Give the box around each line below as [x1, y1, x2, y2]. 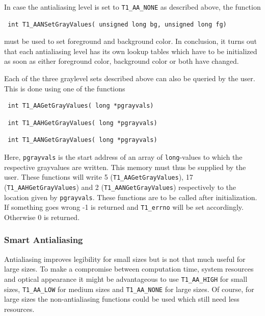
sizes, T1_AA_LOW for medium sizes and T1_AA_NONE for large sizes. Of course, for [4, 283, 254, 294]
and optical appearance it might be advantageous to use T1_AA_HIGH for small [4, 273, 248, 284]
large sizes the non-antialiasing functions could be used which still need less [4, 294, 240, 304]
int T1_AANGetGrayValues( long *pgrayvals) [8, 136, 157, 144]
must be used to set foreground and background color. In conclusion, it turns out [4, 36, 257, 46]
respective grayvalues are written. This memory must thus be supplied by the [4, 161, 246, 172]
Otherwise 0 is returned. [4, 211, 80, 222]
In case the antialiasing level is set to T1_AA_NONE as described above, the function [4, 2, 261, 12]
